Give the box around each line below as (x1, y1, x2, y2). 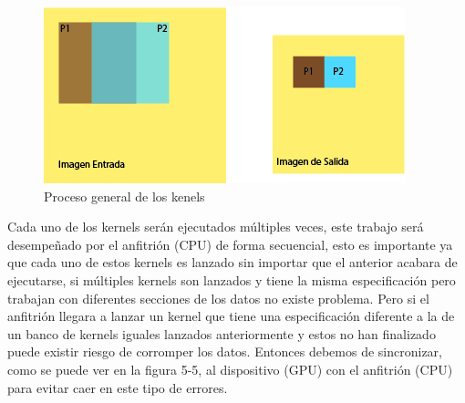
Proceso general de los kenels (44, 186, 205, 205)
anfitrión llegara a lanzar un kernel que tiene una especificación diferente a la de (7, 306, 455, 325)
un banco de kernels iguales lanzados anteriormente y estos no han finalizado (7, 324, 436, 343)
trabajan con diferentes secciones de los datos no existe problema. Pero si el (7, 288, 429, 307)
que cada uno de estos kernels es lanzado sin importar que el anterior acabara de (7, 253, 458, 272)
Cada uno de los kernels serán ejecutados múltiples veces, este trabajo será (7, 217, 424, 236)
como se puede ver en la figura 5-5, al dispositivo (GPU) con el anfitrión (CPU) (7, 359, 453, 378)
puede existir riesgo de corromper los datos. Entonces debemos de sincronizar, (7, 342, 442, 361)
